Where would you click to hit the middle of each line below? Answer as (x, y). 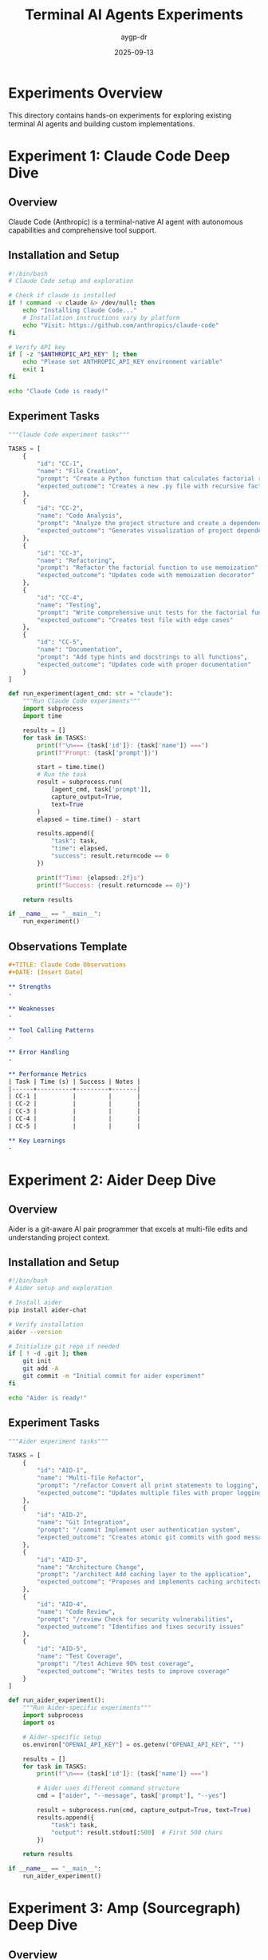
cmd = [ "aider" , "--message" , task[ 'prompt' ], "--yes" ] (132, 1796)
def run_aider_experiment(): (57, 1700)
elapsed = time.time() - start (89, 819)
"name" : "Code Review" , (76, 1611)
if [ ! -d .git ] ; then (48, 1354)
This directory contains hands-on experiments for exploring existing (120, 115)
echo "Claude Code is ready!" (59, 391)
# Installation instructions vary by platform (101, 317)
